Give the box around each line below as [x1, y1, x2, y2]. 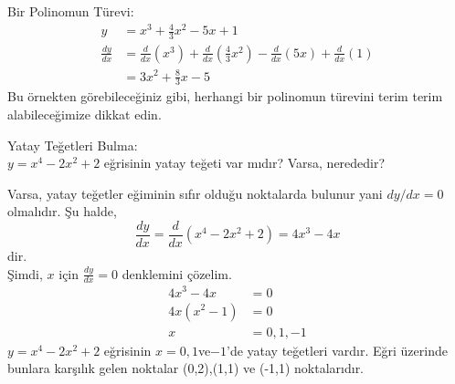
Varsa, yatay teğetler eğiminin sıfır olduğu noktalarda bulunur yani [7, 183, 383, 202]
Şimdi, [7, 264, 43, 283]
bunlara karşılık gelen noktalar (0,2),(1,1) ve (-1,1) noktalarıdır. [7, 358, 365, 378]
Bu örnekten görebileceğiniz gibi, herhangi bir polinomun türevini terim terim [7, 87, 443, 106]
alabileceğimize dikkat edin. [7, 104, 162, 123]
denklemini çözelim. [122, 264, 232, 283]
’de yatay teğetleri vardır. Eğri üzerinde [227, 340, 448, 359]
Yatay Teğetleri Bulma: [7, 135, 138, 154]
